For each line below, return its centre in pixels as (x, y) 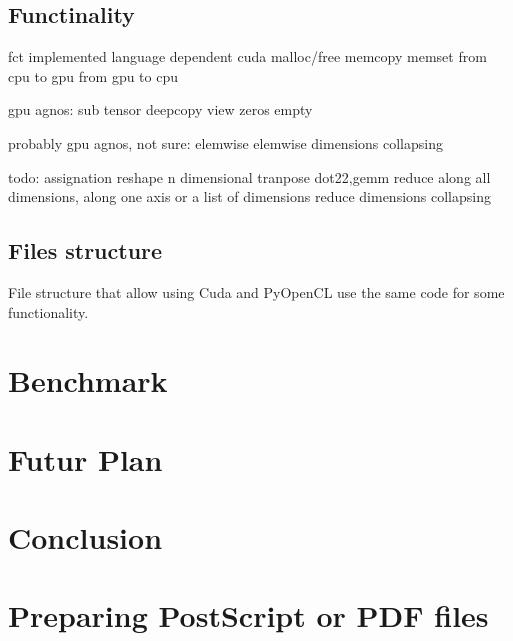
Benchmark (88, 380)
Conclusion (85, 537)
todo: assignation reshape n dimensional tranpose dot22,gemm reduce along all (249, 176)
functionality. (48, 311)
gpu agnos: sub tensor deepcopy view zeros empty (160, 109)
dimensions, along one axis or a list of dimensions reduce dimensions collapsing (249, 196)
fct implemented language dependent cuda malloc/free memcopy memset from (247, 56)
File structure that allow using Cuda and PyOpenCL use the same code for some (256, 291)
